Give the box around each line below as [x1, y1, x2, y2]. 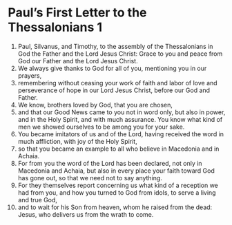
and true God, [17, 195, 58, 204]
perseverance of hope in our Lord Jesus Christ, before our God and [17, 86, 210, 94]
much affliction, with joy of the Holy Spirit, [17, 137, 137, 145]
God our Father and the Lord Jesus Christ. [17, 56, 138, 65]
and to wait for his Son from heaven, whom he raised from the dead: [17, 203, 213, 211]
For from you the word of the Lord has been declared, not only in [17, 159, 202, 167]
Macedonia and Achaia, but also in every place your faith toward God [17, 167, 215, 175]
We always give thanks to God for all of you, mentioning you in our [17, 64, 207, 72]
